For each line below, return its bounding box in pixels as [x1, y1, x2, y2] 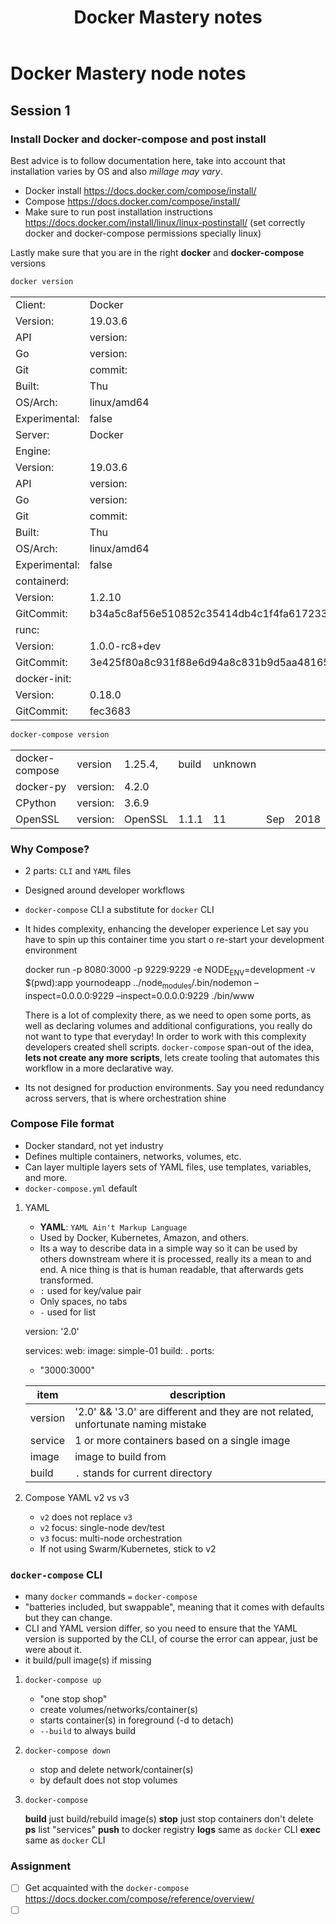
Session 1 [10, 102, 71, 119]
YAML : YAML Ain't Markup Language [39, 1221, 188, 1233]
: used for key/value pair [39, 1284, 142, 1296]
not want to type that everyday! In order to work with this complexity [24, 1030, 307, 1042]
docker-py [15, 779, 67, 793]
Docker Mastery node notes [10, 62, 247, 85]
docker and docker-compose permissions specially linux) [24, 227, 262, 239]
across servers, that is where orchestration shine [24, 1092, 227, 1104]
